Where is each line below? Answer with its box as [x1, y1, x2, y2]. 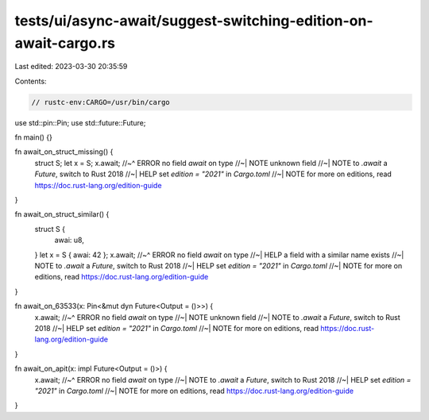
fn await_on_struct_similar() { [14, 210, 110, 219]
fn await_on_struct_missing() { [14, 147, 114, 156]
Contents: [14, 76, 47, 86]
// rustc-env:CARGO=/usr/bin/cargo [31, 98, 170, 106]
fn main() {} [14, 133, 53, 142]
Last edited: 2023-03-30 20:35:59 [14, 62, 128, 71]
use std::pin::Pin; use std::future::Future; [14, 118, 146, 127]
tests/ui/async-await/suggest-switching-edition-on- [14, 12, 373, 29]
